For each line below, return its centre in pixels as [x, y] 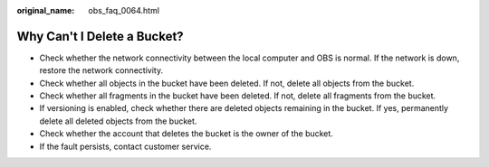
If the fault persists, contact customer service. [125, 146]
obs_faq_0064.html [124, 10]
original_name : [46, 10]
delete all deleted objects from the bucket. [118, 121]
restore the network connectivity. [101, 70]
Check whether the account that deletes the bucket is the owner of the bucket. [187, 134]
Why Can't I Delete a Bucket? [101, 36]
